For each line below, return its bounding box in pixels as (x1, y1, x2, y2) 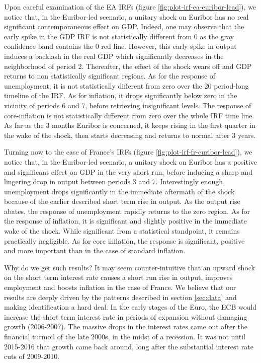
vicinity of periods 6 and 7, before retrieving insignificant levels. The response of (4, 100, 251, 110)
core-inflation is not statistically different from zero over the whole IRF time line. (4, 110, 254, 120)
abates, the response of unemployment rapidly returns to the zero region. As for (4, 205, 250, 216)
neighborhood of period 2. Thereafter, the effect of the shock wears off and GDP (4, 60, 252, 71)
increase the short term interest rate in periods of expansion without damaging (4, 311, 247, 322)
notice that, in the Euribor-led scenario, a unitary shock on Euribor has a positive (4, 156, 257, 167)
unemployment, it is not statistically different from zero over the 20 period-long (4, 80, 249, 91)
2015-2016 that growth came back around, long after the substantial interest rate (4, 341, 253, 351)
